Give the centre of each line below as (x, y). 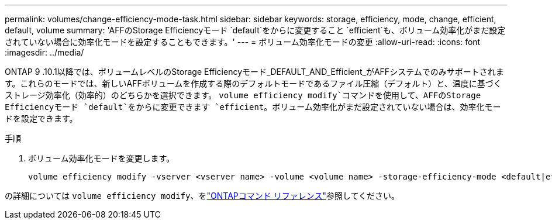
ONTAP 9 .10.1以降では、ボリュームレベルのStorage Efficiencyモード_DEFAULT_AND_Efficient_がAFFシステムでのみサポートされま (254, 72)
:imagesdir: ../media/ (44, 52)
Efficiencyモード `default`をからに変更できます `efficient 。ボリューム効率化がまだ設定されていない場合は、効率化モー (253, 107)
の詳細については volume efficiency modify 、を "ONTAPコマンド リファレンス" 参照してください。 (202, 196)
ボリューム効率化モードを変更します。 (101, 158)
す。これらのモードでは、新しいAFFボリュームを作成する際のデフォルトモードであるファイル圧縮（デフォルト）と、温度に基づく (253, 83)
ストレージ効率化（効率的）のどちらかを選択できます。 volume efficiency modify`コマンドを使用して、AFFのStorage (243, 95)
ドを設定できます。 (41, 118)
